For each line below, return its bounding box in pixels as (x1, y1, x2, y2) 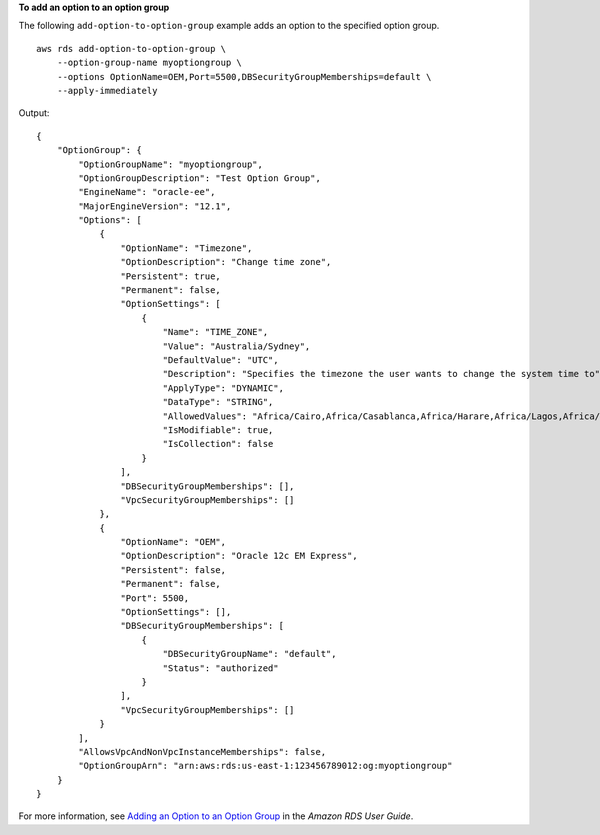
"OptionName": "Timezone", (120, 242, 253, 254)
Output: (18, 107, 50, 119)
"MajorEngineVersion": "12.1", (78, 200, 232, 212)
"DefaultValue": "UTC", (162, 354, 279, 365)
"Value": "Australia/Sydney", (162, 340, 311, 352)
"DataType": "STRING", (162, 396, 274, 408)
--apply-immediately (56, 85, 158, 96)
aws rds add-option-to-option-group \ (36, 43, 227, 54)
